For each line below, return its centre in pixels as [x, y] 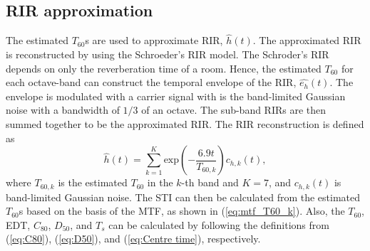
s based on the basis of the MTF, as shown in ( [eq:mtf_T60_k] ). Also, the [182, 211]
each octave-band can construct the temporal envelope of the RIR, [151, 82]
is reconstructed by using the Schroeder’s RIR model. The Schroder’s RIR [168, 54]
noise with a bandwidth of [63, 110]
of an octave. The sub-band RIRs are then [234, 110]
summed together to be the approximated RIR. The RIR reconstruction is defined [185, 123]
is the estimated [93, 182]
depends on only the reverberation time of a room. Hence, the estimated [164, 68]
